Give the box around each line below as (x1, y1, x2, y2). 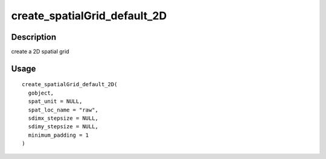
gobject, (28, 89, 54, 96)
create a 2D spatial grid (11, 48, 69, 55)
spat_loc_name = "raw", (28, 106, 99, 113)
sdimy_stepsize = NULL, (28, 123, 99, 130)
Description (11, 32, 57, 42)
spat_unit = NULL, (28, 98, 83, 105)
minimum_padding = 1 (28, 131, 89, 139)
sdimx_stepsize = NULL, (28, 115, 99, 122)
